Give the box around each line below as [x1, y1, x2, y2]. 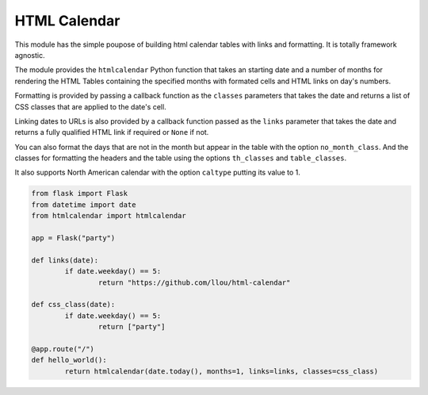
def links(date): [31, 255, 99, 265]
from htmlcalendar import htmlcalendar [31, 211, 186, 221]
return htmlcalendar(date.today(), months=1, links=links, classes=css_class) [64, 366, 379, 376]
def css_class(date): [31, 300, 116, 309]
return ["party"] [97, 322, 166, 332]
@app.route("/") [31, 344, 95, 353]
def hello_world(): [31, 355, 107, 365]
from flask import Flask [31, 189, 128, 198]
